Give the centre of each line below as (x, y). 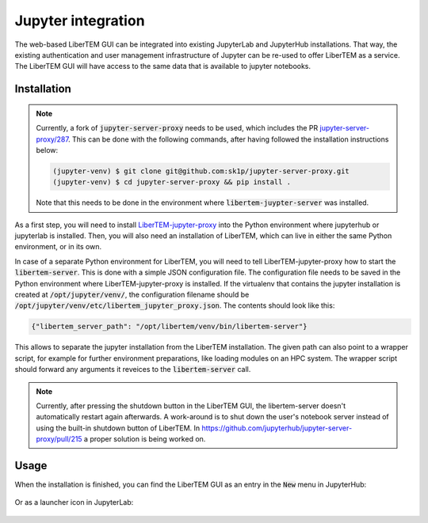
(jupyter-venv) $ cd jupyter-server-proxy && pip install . (172, 182)
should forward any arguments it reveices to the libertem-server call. (133, 370)
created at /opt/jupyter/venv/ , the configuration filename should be (132, 294)
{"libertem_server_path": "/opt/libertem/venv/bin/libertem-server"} (169, 327)
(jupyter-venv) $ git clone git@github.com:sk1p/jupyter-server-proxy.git (201, 171)
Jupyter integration (80, 21)
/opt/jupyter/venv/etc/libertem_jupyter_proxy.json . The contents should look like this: (175, 305)
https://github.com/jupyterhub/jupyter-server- (277, 428)
